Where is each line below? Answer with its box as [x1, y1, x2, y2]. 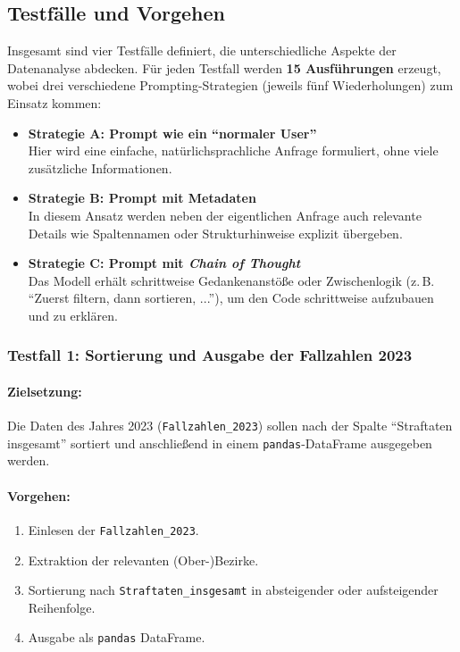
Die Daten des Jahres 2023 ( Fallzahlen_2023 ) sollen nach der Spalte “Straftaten [7, 416, 453, 435]
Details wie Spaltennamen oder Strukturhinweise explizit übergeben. [28, 223, 403, 242]
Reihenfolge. [28, 598, 96, 616]
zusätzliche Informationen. [28, 158, 172, 177]
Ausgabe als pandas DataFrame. [28, 628, 205, 647]
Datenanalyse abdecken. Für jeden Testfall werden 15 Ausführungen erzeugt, [7, 58, 441, 77]
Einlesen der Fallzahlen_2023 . [28, 520, 199, 539]
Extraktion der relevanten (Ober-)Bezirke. [28, 550, 259, 569]
